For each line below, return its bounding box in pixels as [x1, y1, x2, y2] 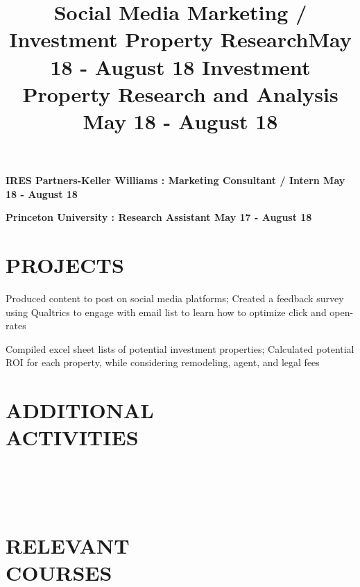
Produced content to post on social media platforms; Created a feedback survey [6, 291, 344, 306]
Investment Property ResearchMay [9, 25, 352, 53]
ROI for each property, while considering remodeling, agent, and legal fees [6, 355, 320, 370]
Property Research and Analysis [22, 79, 338, 108]
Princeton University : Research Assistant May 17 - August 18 [6, 210, 312, 224]
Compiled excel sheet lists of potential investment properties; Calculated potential [6, 341, 354, 356]
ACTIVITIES [6, 423, 139, 452]
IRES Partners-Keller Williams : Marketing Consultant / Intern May [6, 173, 345, 188]
